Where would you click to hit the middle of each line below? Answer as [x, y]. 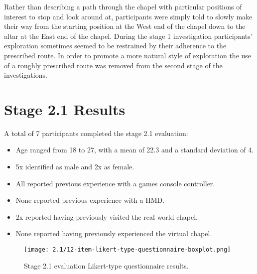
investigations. [26, 75]
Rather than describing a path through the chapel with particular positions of [123, 6]
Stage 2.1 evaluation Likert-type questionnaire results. [106, 265]
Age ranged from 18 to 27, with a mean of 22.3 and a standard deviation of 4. [135, 150]
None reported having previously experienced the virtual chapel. [114, 233]
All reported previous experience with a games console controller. [115, 183]
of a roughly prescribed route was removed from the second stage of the [113, 65]
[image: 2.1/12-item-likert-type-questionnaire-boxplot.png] [128, 250]
